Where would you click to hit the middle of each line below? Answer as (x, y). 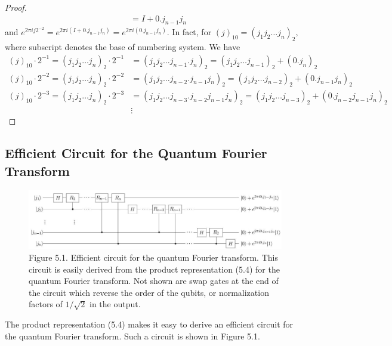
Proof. (16, 7)
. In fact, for (189, 32)
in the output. (115, 304)
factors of (46, 304)
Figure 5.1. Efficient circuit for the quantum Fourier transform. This (153, 257)
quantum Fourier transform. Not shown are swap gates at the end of (154, 281)
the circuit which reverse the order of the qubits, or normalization (149, 292)
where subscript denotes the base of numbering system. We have (123, 47)
